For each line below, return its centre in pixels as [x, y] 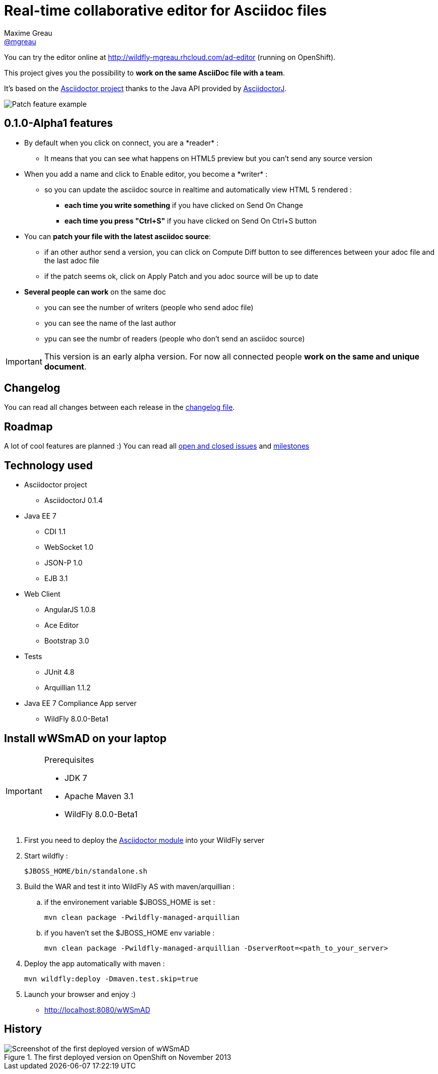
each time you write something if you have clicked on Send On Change [184, 205]
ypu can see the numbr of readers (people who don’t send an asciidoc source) [175, 338]
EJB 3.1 [56, 579]
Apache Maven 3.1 [99, 796]
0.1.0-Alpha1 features [59, 123]
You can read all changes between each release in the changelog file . [120, 407]
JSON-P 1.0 [63, 563]
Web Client [42, 594]
